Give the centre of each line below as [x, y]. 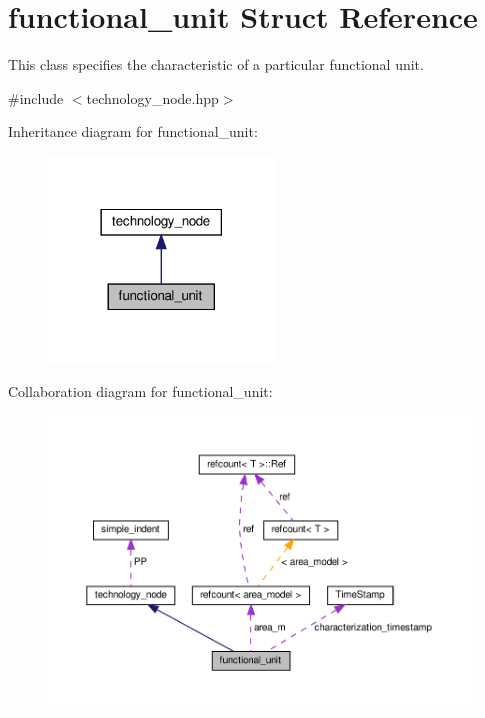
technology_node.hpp [152, 97]
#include [36, 97]
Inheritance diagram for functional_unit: [133, 131]
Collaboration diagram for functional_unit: [140, 391]
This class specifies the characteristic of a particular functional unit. [216, 64]
